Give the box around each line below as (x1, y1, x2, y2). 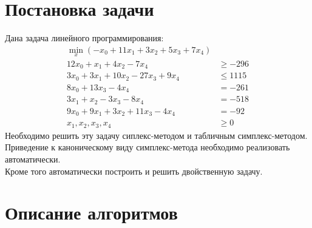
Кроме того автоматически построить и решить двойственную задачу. (5, 164, 263, 177)
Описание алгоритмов (5, 200, 178, 225)
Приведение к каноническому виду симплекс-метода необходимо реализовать (5, 141, 290, 153)
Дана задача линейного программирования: (5, 32, 164, 44)
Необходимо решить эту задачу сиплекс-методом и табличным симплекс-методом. (5, 129, 308, 141)
